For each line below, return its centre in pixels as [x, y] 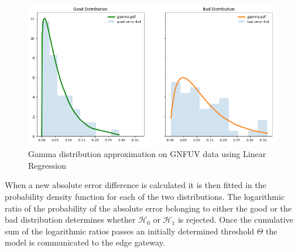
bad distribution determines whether [70, 219]
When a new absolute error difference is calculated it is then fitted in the [136, 185]
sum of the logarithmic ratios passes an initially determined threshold [130, 231]
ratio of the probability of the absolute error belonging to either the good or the [148, 208]
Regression [47, 165]
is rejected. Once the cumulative [235, 219]
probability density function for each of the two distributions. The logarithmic [145, 196]
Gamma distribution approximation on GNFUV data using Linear [147, 154]
